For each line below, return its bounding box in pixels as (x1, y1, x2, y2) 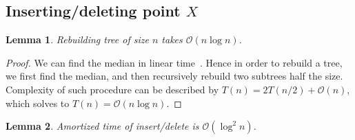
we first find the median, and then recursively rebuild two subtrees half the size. (6, 69, 343, 83)
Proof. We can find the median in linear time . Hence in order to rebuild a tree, (6, 55, 343, 69)
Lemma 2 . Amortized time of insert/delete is (6, 119, 199, 133)
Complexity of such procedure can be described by (6, 82, 219, 96)
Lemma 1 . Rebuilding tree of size (6, 32, 149, 47)
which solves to (6, 95, 70, 110)
